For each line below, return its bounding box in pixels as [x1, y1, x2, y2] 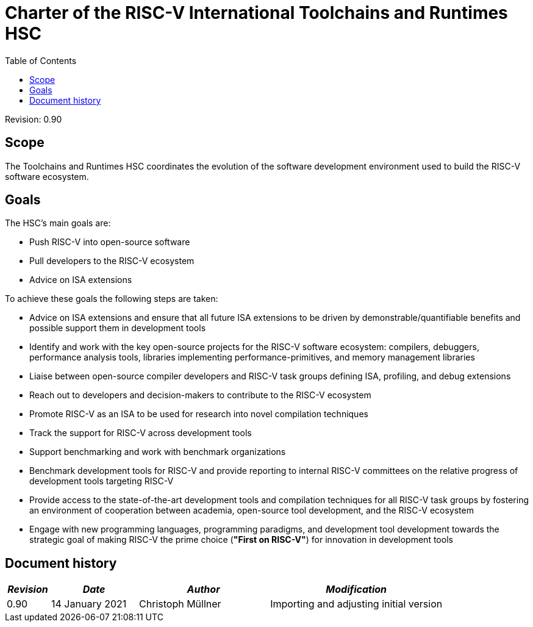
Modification [326, 583, 387, 596]
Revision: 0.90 [5, 113, 62, 124]
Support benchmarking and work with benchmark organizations [29, 446, 286, 457]
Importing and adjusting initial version [270, 598, 443, 611]
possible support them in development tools [29, 323, 206, 334]
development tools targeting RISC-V [29, 476, 174, 487]
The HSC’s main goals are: [5, 218, 111, 229]
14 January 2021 [51, 598, 127, 611]
